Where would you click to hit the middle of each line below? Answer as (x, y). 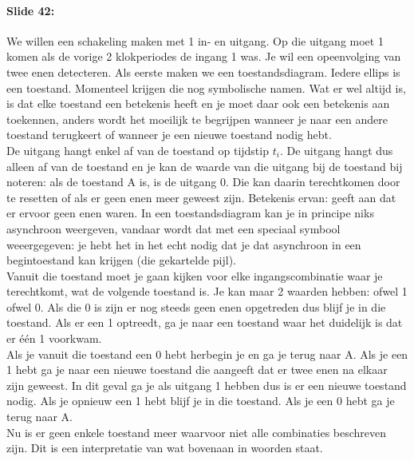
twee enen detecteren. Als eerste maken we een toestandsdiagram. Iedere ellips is (203, 72)
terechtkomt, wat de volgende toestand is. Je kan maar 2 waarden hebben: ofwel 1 (207, 291)
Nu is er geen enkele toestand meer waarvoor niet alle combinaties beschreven (197, 432)
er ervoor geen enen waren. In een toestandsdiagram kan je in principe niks (190, 213)
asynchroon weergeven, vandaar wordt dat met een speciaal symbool (173, 228)
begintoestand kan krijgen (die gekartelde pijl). (121, 260)
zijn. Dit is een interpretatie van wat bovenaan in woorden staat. (165, 448)
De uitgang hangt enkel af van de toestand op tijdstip (138, 150)
